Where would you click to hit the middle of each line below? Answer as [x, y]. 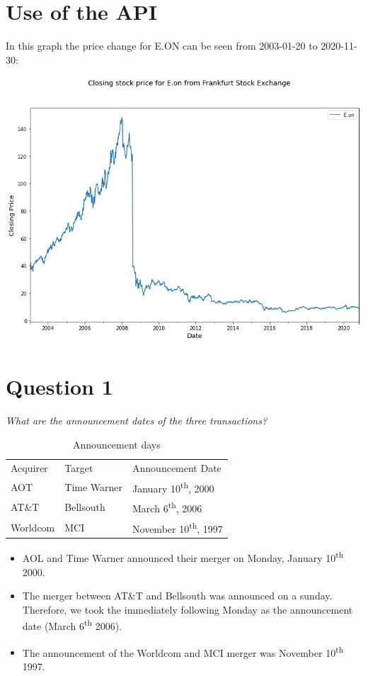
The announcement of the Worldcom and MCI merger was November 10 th [183, 651]
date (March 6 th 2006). [72, 625]
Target [79, 467]
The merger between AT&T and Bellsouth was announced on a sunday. [177, 596]
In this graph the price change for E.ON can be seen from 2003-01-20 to [162, 46]
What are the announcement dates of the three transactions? [137, 421]
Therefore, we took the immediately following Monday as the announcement [188, 609]
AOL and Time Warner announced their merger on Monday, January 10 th [183, 557]
